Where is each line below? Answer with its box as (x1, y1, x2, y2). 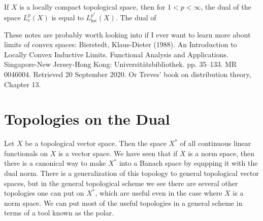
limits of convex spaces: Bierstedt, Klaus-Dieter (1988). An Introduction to (4, 39, 237, 50)
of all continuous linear (180, 138, 251, 149)
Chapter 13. (4, 79, 41, 89)
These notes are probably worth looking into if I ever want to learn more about (4, 29, 251, 40)
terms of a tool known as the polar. (4, 207, 114, 218)
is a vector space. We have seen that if (58, 148, 178, 158)
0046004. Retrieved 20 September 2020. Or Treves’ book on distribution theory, (4, 68, 251, 79)
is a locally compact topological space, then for (19, 2, 166, 12)
